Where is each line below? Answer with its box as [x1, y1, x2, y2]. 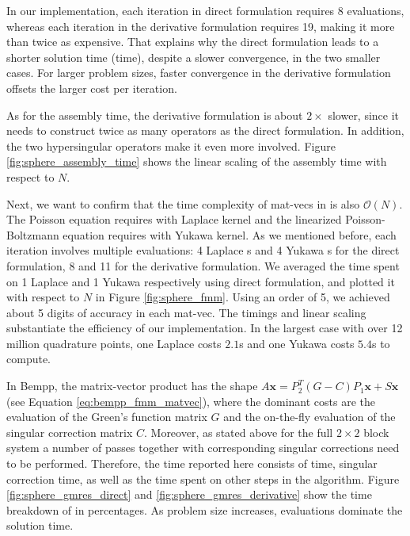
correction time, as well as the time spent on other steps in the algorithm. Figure [6, 470, 400, 487]
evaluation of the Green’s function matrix [6, 408, 207, 425]
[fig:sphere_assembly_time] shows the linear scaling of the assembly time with [6, 153, 387, 170]
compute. [6, 350, 51, 367]
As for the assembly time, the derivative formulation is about [6, 106, 303, 123]
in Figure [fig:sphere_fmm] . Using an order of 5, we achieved [95, 289, 390, 305]
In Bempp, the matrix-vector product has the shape [6, 377, 258, 394]
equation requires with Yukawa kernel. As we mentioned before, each [63, 226, 397, 243]
